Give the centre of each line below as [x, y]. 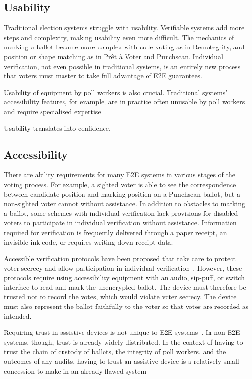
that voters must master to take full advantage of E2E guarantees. [103, 76]
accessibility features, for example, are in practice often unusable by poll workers [125, 102]
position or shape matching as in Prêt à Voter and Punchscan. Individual [114, 56]
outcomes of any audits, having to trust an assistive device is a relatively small [122, 361]
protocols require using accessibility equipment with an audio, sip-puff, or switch [124, 277]
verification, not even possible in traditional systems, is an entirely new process [122, 66]
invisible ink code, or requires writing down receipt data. [89, 242]
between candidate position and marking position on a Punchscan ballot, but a [122, 194]
